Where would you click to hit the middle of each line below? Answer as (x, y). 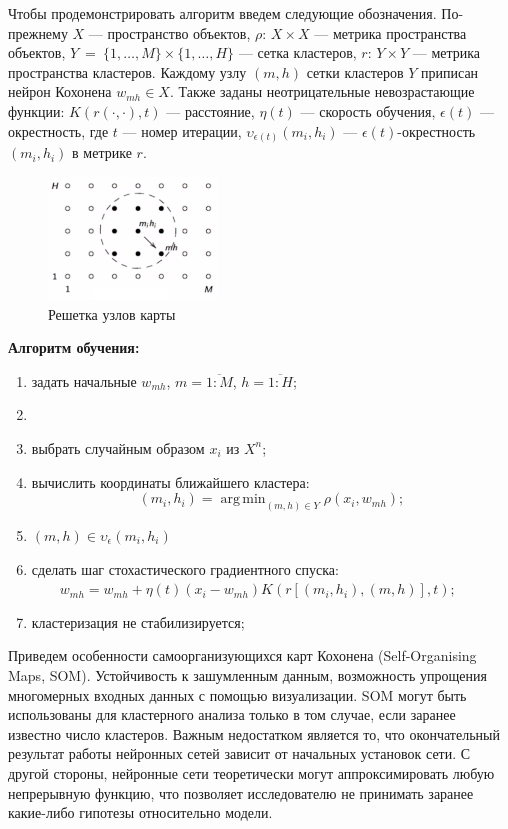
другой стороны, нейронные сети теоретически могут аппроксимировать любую (251, 772)
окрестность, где (58, 130)
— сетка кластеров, (297, 52)
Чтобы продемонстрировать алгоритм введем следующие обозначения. (222, 13)
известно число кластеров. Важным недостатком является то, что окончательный (254, 733)
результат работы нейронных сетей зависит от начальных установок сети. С (239, 753)
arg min (243, 499)
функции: (36, 110)
